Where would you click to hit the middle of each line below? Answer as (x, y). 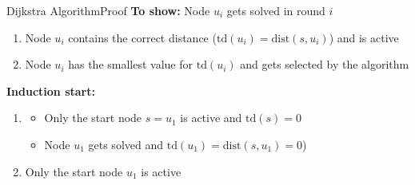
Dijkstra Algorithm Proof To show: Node (108, 10)
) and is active (364, 37)
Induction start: (51, 91)
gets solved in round (276, 10)
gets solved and (126, 144)
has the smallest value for (131, 64)
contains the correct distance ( (142, 37)
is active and (211, 118)
